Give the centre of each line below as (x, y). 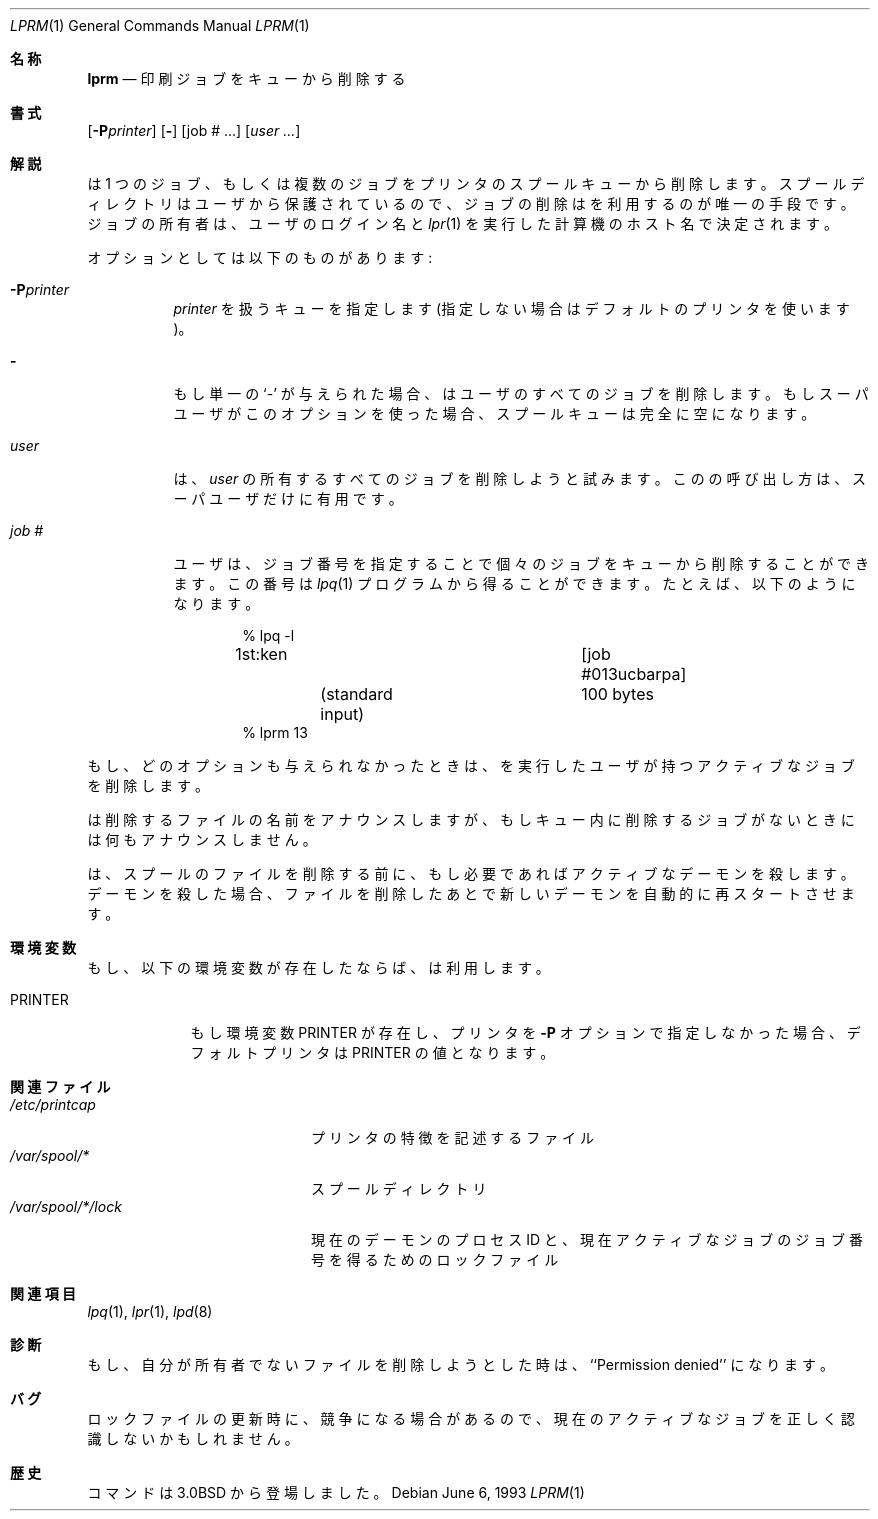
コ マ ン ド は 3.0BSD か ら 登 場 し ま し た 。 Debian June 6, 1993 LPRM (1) (336, 1492)
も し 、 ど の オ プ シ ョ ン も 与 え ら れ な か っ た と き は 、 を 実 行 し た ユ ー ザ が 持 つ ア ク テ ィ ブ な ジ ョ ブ (471, 765)
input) (342, 714)
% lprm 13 (275, 732)
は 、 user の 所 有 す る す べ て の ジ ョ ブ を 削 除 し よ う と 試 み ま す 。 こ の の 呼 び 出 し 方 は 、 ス (520, 478)
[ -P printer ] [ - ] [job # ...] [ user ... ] (194, 130)
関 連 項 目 (43, 1293)
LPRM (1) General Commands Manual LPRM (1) (160, 25)
